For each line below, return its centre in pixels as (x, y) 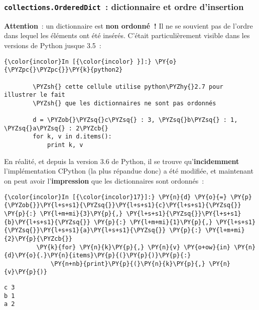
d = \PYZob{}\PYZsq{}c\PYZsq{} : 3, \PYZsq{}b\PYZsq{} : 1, (135, 120)
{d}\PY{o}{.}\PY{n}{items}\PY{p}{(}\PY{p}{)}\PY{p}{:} (98, 256)
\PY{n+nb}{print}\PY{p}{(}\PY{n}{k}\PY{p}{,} (128, 264)
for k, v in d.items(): (72, 137)
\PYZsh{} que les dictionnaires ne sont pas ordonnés (124, 103)
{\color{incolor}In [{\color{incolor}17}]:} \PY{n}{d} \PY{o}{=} (115, 197)
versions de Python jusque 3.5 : (53, 45)
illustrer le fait (35, 95)
